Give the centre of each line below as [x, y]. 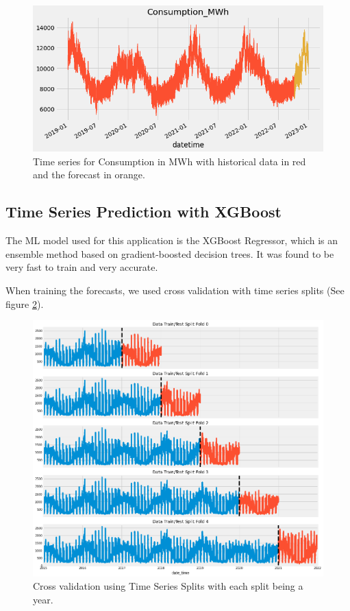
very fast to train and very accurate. [82, 267]
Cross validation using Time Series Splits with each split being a [168, 586]
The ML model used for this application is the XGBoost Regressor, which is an [172, 240]
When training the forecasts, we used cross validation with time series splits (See [175, 290]
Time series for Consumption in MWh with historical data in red [170, 161]
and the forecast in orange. [89, 175]
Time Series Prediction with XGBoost [143, 212]
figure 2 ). [25, 303]
